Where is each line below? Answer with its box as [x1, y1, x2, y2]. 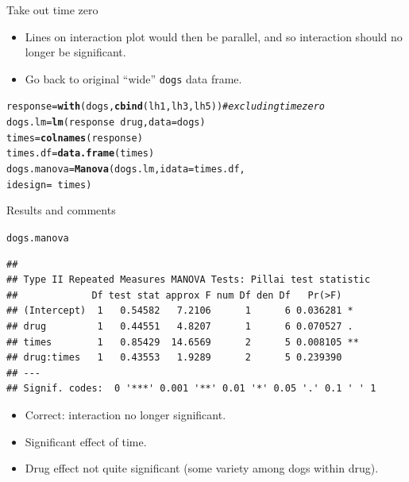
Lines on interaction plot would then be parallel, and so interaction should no [25, 28, 403, 44]
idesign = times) [6, 179, 92, 191]
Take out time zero [6, 2, 98, 17]
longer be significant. [25, 44, 126, 60]
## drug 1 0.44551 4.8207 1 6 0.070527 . [6, 321, 353, 332]
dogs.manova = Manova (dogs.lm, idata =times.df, [6, 164, 245, 175]
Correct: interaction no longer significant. [25, 406, 226, 422]
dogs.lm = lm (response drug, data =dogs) [6, 117, 206, 129]
